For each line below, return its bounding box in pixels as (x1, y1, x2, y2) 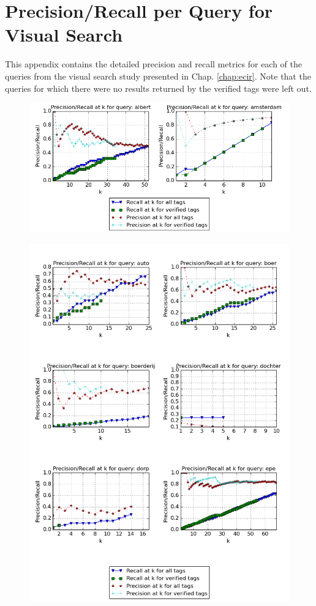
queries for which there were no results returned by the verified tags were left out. (5, 81, 312, 94)
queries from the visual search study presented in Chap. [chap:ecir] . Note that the (5, 69, 311, 82)
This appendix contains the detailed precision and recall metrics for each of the (5, 58, 303, 70)
